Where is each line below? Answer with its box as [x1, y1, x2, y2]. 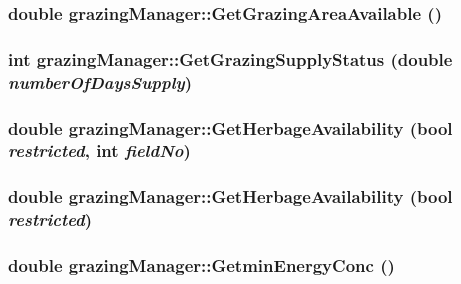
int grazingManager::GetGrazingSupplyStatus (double [8, 46, 453, 71]
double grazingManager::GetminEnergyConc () [8, 253, 395, 278]
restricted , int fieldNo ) [8, 138, 191, 163]
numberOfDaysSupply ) [8, 69, 193, 94]
